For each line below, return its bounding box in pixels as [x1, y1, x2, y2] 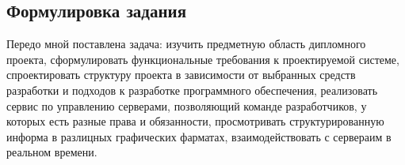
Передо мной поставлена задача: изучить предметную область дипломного [6, 36, 366, 52]
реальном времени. [6, 144, 97, 160]
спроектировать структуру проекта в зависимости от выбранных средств [6, 66, 356, 83]
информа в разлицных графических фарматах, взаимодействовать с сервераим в [6, 128, 392, 144]
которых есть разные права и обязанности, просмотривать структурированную [6, 113, 384, 129]
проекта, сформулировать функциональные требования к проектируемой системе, [6, 51, 399, 67]
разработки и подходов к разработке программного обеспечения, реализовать [6, 81, 378, 98]
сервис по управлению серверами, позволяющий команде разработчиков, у [6, 97, 367, 114]
